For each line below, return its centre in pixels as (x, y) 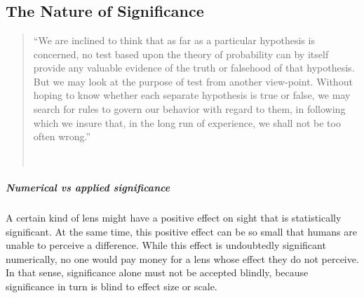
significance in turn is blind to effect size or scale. (112, 286)
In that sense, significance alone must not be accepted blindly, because (157, 272)
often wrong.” (62, 136)
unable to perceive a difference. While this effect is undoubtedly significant (166, 245)
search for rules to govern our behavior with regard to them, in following (189, 108)
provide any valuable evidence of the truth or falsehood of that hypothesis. (194, 68)
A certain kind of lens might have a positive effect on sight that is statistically (174, 217)
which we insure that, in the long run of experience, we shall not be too (187, 122)
